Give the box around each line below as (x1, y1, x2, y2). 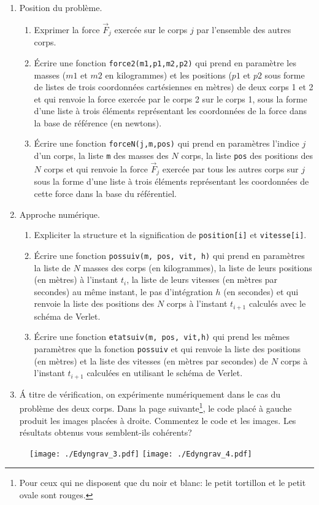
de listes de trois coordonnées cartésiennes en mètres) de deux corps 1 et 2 (34, 80, 313, 93)
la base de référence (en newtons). (34, 116, 162, 129)
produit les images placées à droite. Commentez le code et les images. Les (19, 414, 296, 426)
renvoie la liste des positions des (34, 297, 155, 310)
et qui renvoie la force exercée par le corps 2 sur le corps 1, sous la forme (34, 92, 307, 105)
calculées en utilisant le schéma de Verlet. (86, 366, 243, 379)
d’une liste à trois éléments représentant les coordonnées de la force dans (34, 104, 307, 117)
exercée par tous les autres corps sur (162, 163, 299, 175)
